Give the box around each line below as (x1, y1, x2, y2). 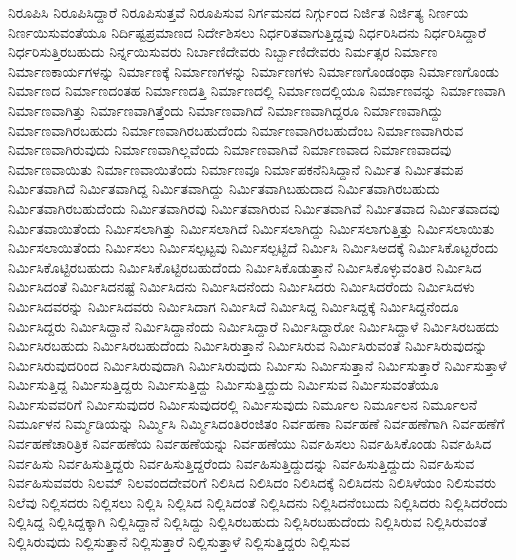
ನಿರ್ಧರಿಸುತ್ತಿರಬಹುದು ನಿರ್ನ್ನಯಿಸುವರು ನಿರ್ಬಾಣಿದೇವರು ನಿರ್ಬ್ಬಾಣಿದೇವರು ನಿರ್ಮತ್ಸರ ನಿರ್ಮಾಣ (8, 41, 438, 62)
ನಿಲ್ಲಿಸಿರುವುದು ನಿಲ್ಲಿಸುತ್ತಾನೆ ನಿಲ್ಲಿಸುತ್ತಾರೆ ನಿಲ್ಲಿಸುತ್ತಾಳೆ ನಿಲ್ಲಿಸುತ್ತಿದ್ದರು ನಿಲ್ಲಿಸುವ (8, 531, 351, 552)
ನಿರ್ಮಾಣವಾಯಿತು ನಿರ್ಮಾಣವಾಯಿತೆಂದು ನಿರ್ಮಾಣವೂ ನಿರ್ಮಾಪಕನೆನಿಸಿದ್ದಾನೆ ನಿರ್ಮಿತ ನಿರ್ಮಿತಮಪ (8, 158, 464, 179)
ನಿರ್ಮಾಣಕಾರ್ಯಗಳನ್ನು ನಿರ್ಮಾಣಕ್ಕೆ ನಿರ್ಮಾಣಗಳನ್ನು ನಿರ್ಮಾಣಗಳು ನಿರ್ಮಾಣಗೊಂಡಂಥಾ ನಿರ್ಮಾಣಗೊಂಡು (8, 60, 499, 81)
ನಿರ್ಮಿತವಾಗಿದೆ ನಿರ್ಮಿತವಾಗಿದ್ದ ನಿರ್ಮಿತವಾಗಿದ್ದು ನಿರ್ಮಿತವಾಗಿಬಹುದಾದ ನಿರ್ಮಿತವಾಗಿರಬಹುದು (8, 178, 440, 199)
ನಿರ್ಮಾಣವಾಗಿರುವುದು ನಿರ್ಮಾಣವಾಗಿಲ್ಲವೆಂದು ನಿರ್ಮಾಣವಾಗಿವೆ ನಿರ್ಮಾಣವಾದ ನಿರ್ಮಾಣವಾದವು (8, 139, 452, 160)
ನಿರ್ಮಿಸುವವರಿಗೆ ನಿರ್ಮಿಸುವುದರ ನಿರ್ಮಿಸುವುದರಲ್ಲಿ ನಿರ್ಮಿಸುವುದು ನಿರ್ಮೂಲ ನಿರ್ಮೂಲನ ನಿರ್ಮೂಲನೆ (8, 393, 478, 414)
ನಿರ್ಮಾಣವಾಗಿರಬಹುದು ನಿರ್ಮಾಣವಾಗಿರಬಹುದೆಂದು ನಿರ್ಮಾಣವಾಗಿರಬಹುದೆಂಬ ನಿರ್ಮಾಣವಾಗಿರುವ (8, 119, 464, 140)
